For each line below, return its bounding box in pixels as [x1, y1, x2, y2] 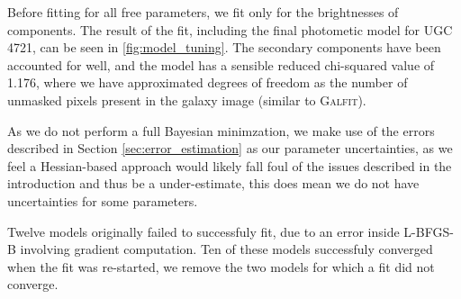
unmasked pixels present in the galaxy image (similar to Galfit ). [7, 90, 366, 109]
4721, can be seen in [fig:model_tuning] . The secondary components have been [7, 38, 441, 57]
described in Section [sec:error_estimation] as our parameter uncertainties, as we [7, 139, 453, 158]
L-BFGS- [403, 222, 454, 240]
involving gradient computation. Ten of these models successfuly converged [20, 240, 433, 258]
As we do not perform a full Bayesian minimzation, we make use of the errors [7, 121, 435, 140]
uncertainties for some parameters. [7, 191, 198, 210]
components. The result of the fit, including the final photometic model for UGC [7, 20, 453, 39]
